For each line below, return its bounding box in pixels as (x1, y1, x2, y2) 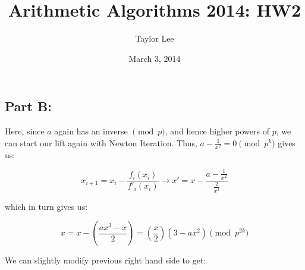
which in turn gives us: (5, 200, 88, 212)
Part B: (5, 97, 52, 115)
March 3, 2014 (128, 52, 181, 64)
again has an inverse (54, 125, 128, 137)
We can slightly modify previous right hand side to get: (5, 254, 206, 266)
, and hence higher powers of (165, 125, 269, 137)
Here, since (5, 125, 45, 137)
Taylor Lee (135, 32, 174, 45)
